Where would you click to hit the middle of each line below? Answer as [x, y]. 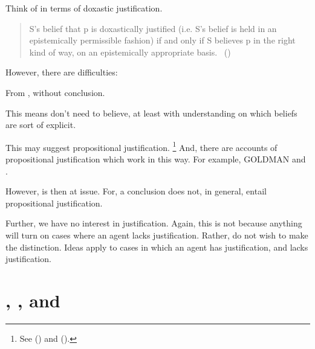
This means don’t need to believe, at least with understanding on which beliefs [151, 113]
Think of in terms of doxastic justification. [84, 8]
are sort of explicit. [41, 125]
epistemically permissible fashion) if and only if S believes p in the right [162, 40]
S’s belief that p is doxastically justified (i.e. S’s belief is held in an [153, 28]
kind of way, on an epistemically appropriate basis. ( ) [130, 52]
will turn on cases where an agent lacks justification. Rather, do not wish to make [157, 235]
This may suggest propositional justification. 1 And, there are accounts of [141, 146]
